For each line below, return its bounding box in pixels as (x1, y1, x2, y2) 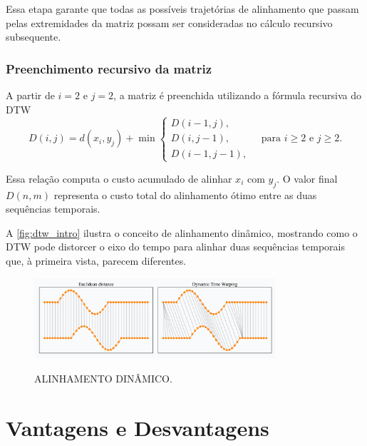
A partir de (6, 88, 55, 102)
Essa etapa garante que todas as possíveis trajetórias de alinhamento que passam (6, 1, 359, 16)
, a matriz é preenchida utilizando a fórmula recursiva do (113, 88, 362, 102)
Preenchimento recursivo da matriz (6, 59, 212, 77)
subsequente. (6, 29, 61, 44)
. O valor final (276, 171, 338, 186)
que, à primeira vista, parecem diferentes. (6, 253, 187, 268)
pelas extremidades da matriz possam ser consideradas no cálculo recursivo (6, 15, 333, 30)
